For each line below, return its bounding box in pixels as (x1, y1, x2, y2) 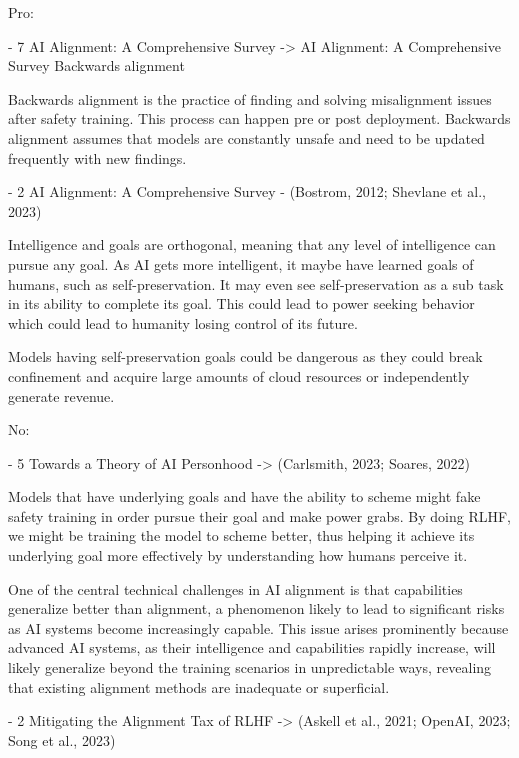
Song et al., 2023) (8, 729, 116, 750)
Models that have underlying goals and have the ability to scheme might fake (8, 486, 481, 507)
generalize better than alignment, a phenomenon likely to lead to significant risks (8, 598, 505, 619)
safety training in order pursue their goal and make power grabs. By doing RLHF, (8, 505, 511, 526)
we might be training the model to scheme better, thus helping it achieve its (8, 525, 475, 546)
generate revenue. (8, 385, 115, 406)
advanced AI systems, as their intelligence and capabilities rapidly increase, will (8, 637, 496, 658)
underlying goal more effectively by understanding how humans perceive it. (8, 545, 468, 566)
